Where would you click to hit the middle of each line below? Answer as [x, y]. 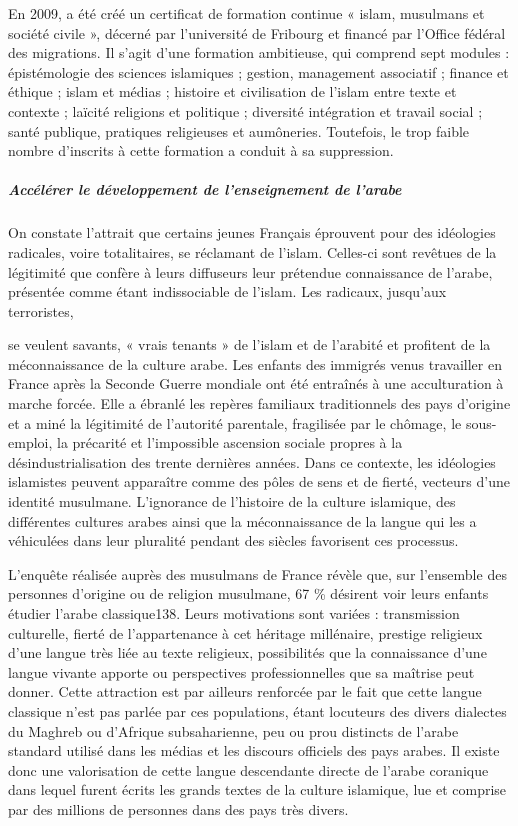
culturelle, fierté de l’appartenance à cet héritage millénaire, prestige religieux [245, 632]
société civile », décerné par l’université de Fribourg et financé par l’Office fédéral [257, 32]
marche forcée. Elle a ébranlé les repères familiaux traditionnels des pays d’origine [259, 403]
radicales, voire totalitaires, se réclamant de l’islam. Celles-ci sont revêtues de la [252, 251]
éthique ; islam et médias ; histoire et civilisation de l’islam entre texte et [232, 91]
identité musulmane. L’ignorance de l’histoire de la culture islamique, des [232, 501]
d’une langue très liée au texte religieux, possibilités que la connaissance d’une [247, 652]
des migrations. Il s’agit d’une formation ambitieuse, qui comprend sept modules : [259, 52]
